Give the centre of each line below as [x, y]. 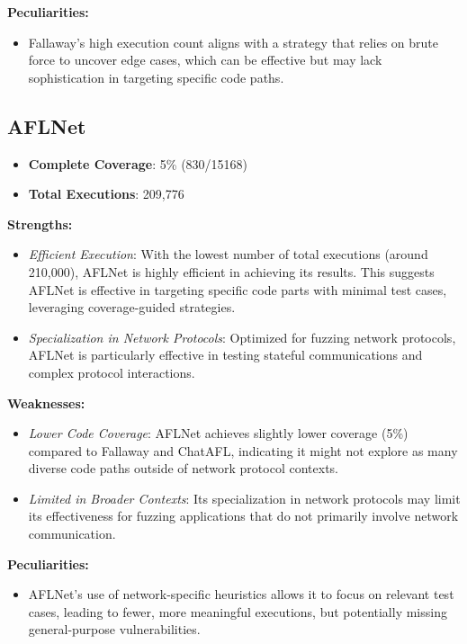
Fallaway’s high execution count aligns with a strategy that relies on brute [233, 42]
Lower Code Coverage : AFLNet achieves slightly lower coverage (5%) [218, 433]
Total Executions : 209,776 [106, 194]
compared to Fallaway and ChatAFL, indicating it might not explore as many [243, 450]
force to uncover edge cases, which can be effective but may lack [205, 60]
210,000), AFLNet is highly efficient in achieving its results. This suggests [231, 271]
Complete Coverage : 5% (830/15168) [138, 163]
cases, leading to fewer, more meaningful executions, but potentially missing [238, 611]
